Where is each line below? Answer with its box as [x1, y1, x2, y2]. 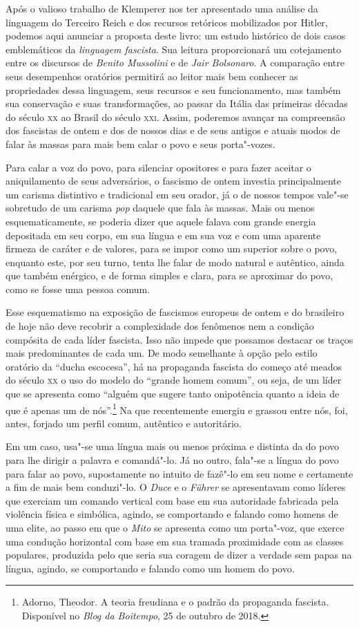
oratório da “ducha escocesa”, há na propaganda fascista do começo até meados [6, 359, 342, 373]
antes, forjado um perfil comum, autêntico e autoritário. [6, 415, 242, 430]
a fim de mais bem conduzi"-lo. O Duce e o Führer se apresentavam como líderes [6, 480, 346, 494]
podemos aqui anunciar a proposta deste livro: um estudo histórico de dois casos [6, 28, 346, 43]
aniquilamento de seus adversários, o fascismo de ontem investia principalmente [6, 174, 341, 188]
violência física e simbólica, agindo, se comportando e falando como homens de [6, 507, 338, 521]
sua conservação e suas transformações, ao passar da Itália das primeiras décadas [6, 96, 348, 111]
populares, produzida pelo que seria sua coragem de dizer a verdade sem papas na [6, 548, 352, 562]
